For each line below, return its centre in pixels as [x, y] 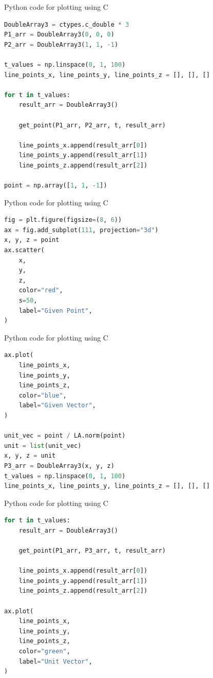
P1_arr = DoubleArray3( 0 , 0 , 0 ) [59, 35]
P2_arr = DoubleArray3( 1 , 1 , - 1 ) [61, 44]
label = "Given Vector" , [57, 406]
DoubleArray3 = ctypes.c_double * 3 [67, 24]
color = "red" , [41, 290]
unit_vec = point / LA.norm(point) [65, 436]
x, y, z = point [32, 240]
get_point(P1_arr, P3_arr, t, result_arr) [92, 551]
